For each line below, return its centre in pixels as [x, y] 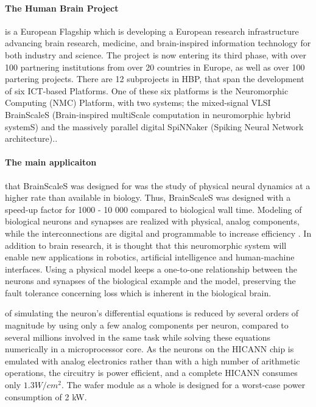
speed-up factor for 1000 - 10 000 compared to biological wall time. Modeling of [153, 209]
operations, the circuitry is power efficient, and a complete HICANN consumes [151, 373]
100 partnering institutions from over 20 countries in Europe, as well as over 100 [155, 67]
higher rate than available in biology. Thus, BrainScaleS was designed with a [148, 197]
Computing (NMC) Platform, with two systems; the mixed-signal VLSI [138, 103]
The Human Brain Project [62, 8]
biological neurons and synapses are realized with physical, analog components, [152, 221]
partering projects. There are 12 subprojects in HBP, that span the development [155, 79]
